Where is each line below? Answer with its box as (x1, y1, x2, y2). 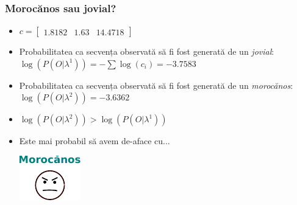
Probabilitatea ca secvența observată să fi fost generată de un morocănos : (19, 78, 293, 91)
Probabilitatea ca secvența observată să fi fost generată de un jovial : (19, 45, 274, 58)
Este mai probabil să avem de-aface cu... (19, 134, 170, 147)
